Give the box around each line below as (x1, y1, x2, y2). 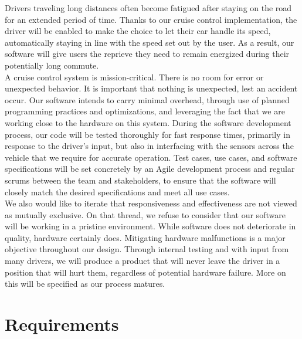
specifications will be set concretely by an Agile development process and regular (5, 162, 295, 175)
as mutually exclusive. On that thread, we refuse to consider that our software (5, 208, 286, 221)
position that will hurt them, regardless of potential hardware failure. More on (5, 266, 286, 278)
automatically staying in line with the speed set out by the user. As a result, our (5, 36, 294, 48)
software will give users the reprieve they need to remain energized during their (5, 48, 290, 60)
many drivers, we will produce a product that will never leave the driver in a (5, 255, 280, 267)
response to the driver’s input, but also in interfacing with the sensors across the (5, 140, 294, 152)
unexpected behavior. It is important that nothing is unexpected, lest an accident (5, 82, 298, 94)
